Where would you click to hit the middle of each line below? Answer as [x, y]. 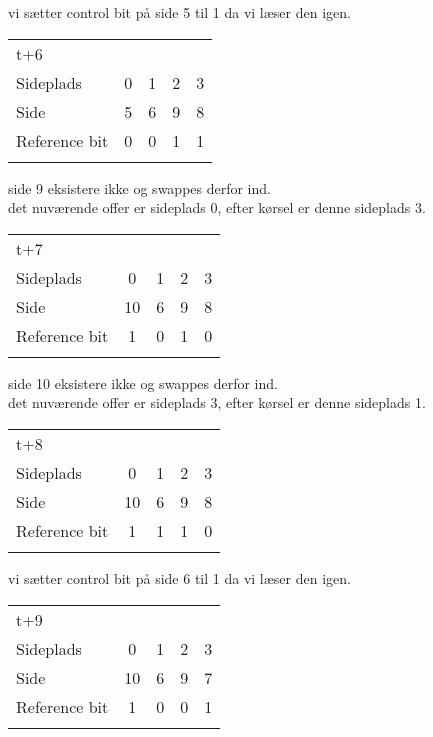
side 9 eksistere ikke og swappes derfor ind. [139, 187]
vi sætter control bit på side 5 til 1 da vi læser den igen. [179, 12]
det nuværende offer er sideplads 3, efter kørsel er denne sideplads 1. [217, 402]
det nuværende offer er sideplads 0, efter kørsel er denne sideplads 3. [217, 207]
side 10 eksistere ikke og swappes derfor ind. [143, 382]
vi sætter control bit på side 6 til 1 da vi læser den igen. [179, 577]
